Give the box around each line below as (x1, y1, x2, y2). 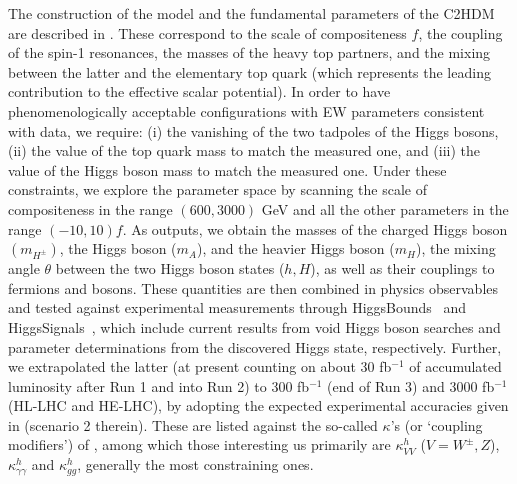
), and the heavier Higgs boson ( (196, 238, 395, 259)
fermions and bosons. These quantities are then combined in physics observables (8, 277, 499, 298)
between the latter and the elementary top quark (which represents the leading (8, 61, 491, 82)
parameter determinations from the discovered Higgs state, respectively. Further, (8, 336, 502, 357)
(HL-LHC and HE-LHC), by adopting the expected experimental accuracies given (8, 395, 509, 416)
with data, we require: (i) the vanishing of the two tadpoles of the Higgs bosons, (8, 120, 499, 141)
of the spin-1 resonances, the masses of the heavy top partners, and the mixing (8, 42, 491, 63)
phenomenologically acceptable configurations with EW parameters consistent (8, 100, 485, 121)
